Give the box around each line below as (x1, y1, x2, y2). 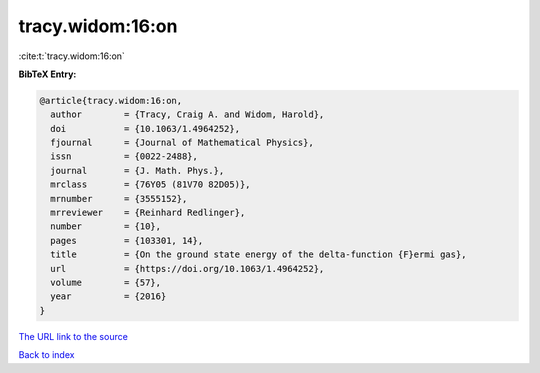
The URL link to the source (18, 330, 129, 342)
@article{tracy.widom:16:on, (39, 95, 183, 106)
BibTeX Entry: (18, 68, 77, 80)
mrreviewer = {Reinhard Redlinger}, (50, 207, 246, 219)
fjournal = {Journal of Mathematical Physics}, (50, 137, 314, 149)
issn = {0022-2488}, (50, 151, 199, 162)
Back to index (18, 349, 75, 361)
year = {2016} (50, 291, 167, 302)
